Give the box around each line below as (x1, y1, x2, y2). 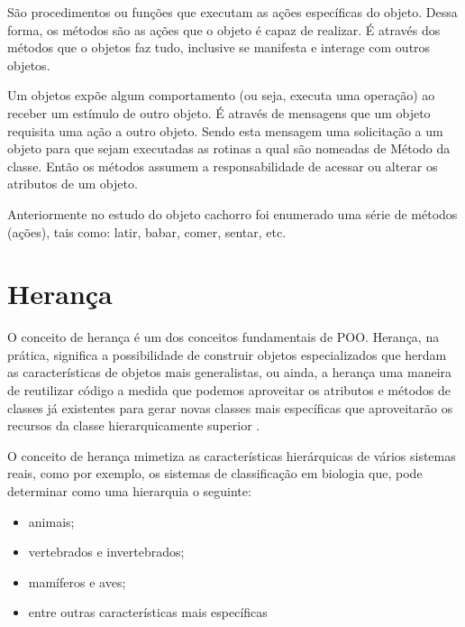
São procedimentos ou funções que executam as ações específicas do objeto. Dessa (7, 3, 458, 21)
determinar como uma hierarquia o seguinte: (7, 482, 251, 500)
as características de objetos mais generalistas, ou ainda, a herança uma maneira (7, 363, 452, 382)
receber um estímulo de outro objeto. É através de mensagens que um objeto (7, 103, 431, 122)
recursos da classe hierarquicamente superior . (7, 416, 260, 435)
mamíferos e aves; (28, 572, 126, 591)
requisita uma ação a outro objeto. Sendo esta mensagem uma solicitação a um (7, 121, 443, 140)
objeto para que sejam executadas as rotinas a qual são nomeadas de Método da (7, 139, 451, 158)
